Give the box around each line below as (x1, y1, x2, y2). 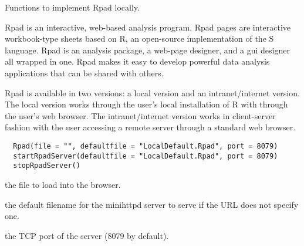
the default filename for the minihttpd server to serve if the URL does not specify (5, 198, 299, 210)
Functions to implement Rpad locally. (5, 1, 140, 13)
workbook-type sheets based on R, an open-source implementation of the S (5, 32, 274, 45)
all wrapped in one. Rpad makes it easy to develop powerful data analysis (5, 55, 270, 68)
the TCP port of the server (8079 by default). (5, 229, 169, 241)
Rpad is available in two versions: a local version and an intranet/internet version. (5, 86, 300, 99)
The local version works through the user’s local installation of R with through (5, 98, 288, 110)
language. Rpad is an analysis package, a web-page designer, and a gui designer (5, 43, 290, 56)
